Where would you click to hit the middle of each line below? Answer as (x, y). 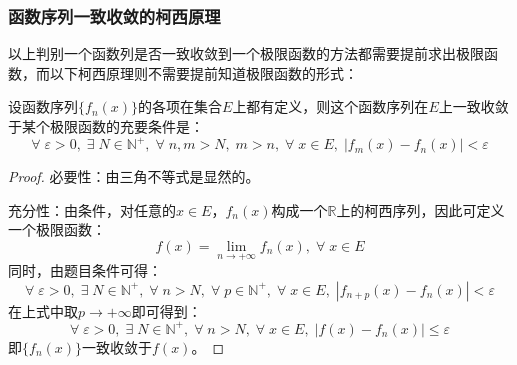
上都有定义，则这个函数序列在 (330, 106)
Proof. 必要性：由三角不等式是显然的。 (134, 176)
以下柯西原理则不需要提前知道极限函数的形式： (203, 72)
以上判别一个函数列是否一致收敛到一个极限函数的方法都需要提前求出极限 (246, 53)
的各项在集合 (180, 106)
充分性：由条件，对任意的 (92, 209)
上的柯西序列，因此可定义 (420, 209)
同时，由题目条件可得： (85, 270)
